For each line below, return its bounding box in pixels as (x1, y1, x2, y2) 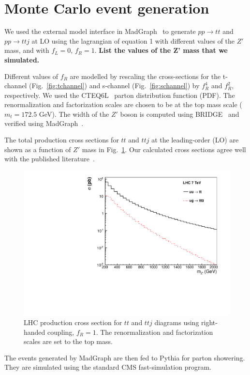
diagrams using (154, 317, 199, 328)
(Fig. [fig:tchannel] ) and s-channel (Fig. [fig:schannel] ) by (29, 80, 200, 91)
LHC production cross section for (24, 317, 122, 328)
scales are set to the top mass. (24, 336, 113, 346)
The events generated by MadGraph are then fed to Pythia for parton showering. (4, 352, 245, 362)
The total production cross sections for (4, 135, 119, 145)
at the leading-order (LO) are (151, 135, 239, 145)
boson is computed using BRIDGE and (120, 109, 239, 119)
